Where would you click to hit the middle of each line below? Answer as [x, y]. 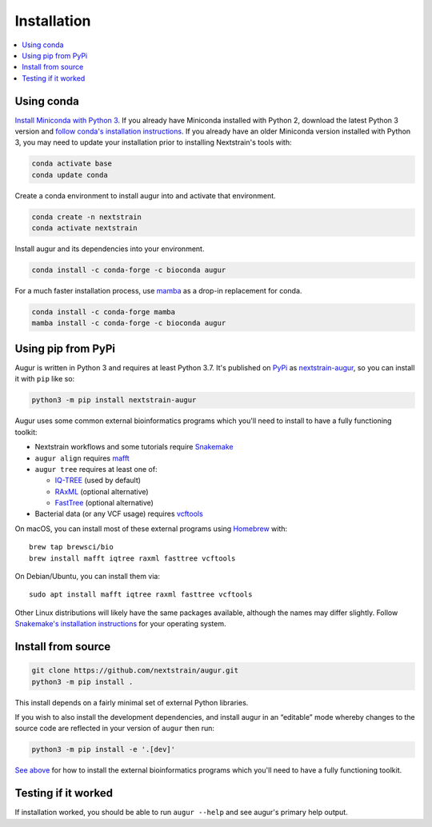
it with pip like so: [45, 379]
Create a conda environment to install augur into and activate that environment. [145, 195]
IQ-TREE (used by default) [98, 481]
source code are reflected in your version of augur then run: [115, 729]
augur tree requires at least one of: [96, 469]
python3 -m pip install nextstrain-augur [114, 400]
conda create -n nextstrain [86, 217]
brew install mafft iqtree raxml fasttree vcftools [132, 558]
